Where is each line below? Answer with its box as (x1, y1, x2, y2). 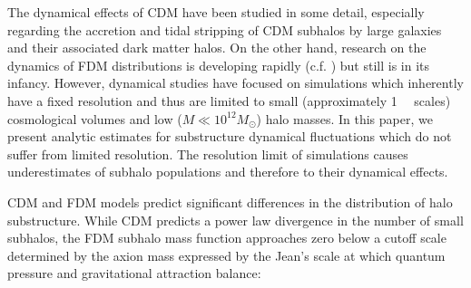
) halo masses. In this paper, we (256, 109, 433, 128)
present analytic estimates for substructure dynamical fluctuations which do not (7, 127, 452, 146)
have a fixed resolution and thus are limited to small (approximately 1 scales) (7, 91, 451, 110)
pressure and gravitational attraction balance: (7, 264, 261, 283)
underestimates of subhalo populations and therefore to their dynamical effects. (7, 162, 448, 181)
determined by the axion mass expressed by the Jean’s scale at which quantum (7, 245, 446, 264)
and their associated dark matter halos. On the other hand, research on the (7, 38, 427, 57)
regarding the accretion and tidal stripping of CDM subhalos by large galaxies (7, 20, 442, 39)
